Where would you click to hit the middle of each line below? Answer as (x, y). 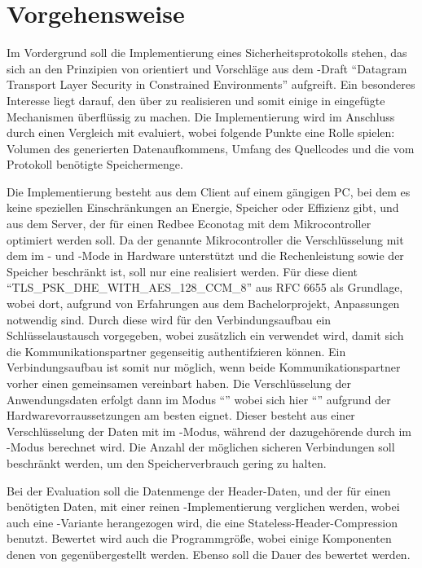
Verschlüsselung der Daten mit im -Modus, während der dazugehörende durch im (209, 431)
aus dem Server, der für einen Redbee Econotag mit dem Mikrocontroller (189, 224)
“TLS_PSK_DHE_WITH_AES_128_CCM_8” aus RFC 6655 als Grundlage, (205, 287)
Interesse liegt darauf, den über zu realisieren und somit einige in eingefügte (196, 100)
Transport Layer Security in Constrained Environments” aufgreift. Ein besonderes (211, 84)
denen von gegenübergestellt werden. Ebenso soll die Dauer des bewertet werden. (209, 554)
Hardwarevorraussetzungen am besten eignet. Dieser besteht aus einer (181, 415)
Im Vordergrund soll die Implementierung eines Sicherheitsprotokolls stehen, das (207, 53)
